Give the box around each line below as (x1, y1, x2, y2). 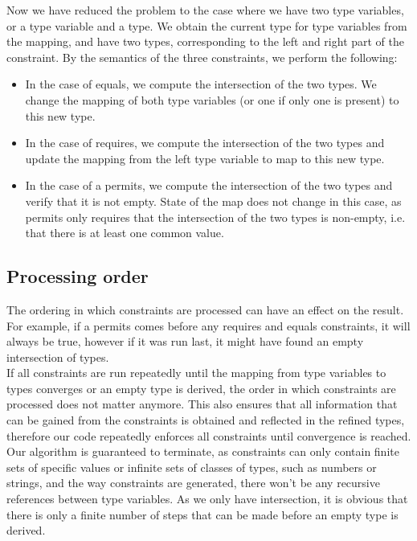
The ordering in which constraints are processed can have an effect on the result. (6, 301, 404, 318)
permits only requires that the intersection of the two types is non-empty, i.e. (25, 208, 406, 225)
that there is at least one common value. (25, 224, 224, 241)
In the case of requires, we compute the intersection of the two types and (25, 134, 385, 151)
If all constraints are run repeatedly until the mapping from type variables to (6, 364, 386, 381)
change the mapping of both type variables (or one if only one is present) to (25, 91, 399, 108)
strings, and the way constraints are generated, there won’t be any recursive (6, 474, 380, 491)
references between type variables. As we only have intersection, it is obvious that (6, 490, 408, 507)
